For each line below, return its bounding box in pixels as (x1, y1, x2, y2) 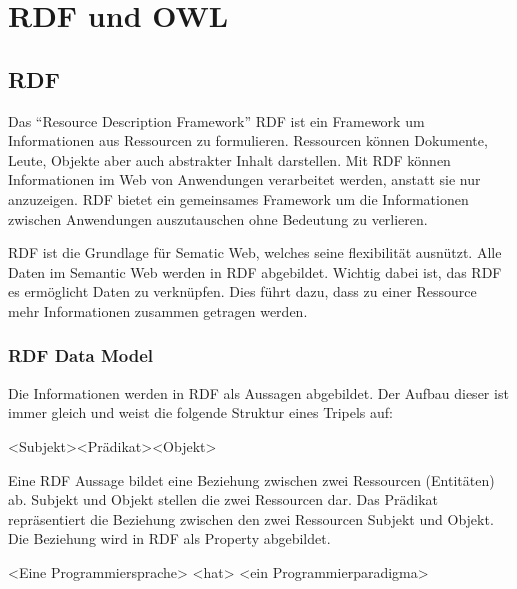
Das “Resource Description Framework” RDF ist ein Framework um (8, 110, 425, 131)
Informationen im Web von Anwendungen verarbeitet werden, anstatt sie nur (8, 169, 481, 190)
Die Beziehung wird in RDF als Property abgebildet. (8, 528, 331, 549)
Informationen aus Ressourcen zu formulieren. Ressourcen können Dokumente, (8, 130, 488, 151)
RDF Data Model (8, 343, 154, 368)
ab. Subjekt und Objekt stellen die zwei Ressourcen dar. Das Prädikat (8, 489, 438, 510)
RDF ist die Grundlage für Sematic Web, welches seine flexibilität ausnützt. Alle (8, 242, 502, 263)
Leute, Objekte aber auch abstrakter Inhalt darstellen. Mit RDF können (8, 149, 451, 170)
